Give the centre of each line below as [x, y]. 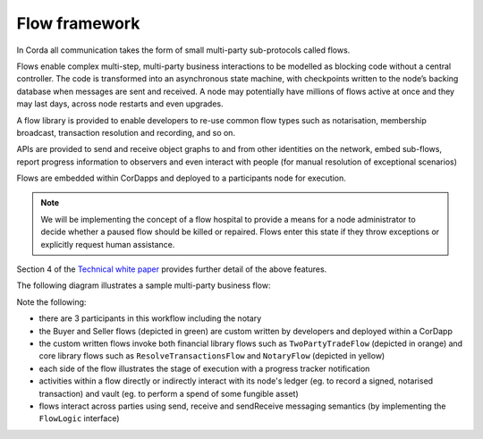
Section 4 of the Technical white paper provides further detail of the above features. [172, 269]
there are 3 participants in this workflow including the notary [150, 318]
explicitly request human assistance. [108, 244]
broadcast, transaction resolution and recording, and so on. [126, 132]
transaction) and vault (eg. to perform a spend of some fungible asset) [169, 393]
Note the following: [51, 302]
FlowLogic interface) [79, 418]
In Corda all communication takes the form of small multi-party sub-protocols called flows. [183, 50]
